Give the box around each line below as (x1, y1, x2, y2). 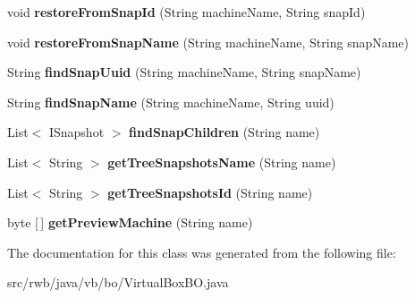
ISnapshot (48, 123, 105, 141)
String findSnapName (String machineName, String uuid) (7, 92, 335, 111)
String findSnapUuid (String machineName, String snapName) (7, 63, 361, 81)
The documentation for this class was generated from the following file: (7, 243, 396, 261)
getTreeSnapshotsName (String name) (107, 152, 336, 171)
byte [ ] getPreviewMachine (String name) (7, 213, 253, 232)
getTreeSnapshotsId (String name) (107, 183, 313, 201)
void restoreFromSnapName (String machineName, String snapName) (7, 32, 410, 51)
